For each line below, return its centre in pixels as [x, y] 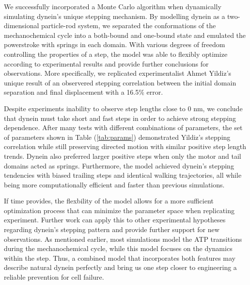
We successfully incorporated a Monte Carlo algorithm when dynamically [113, 6]
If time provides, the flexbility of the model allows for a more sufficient [109, 201]
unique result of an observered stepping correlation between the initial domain [120, 82]
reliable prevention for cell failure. [54, 277]
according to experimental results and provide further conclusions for [106, 63]
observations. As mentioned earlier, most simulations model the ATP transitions [123, 239]
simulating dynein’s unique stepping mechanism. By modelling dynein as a [115, 16]
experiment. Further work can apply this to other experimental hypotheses [115, 220]
